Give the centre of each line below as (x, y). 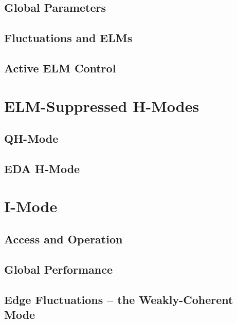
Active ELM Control (60, 68)
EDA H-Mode (42, 168)
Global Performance (58, 269)
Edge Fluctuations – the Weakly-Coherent (119, 299)
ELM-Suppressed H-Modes (102, 106)
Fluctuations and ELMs (68, 38)
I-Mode (31, 206)
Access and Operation (63, 239)
